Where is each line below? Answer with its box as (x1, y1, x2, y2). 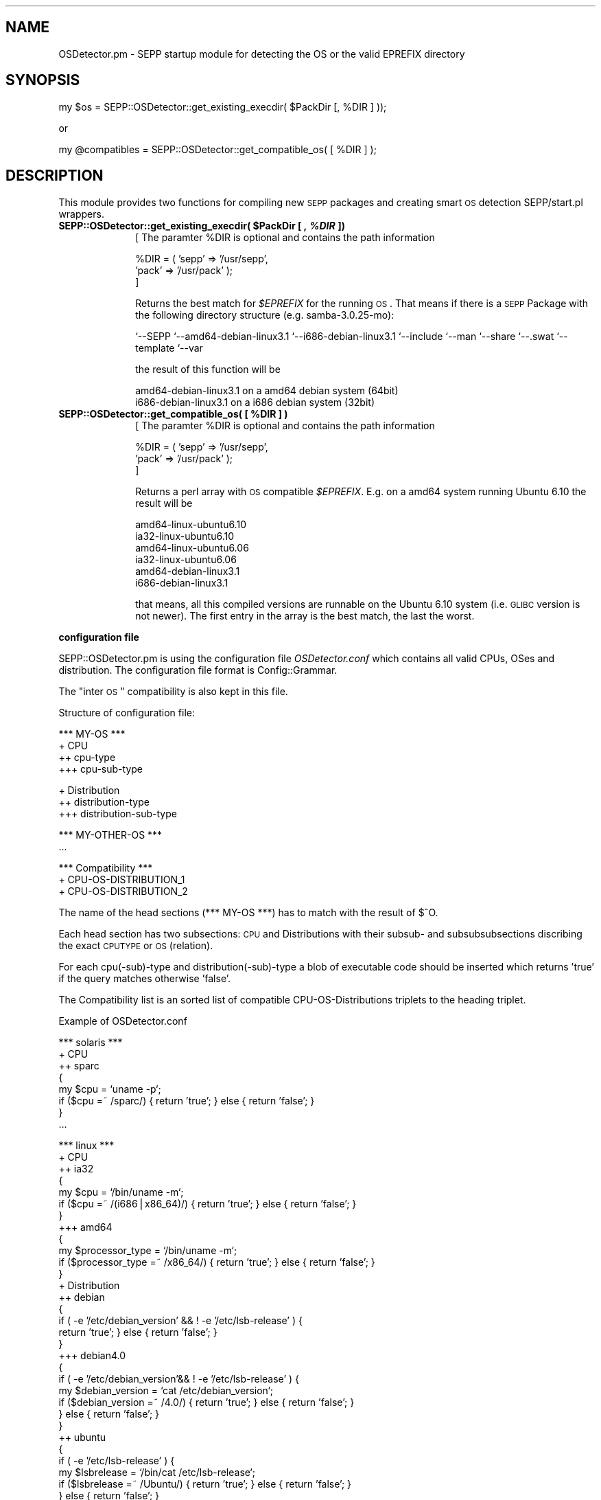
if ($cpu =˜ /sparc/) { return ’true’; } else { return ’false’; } (58, 1094, 315, 1106)
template (135, 341, 175, 354)
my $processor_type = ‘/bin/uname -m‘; (58, 1244, 237, 1256)
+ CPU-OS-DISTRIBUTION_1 (58, 873, 185, 885)
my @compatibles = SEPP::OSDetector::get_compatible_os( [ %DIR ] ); (58, 143, 377, 155)
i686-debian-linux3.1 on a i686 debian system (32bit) (135, 396, 375, 408)
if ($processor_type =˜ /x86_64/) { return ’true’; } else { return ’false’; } (58, 1255, 375, 1268)
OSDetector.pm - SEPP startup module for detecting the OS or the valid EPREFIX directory (58, 47, 465, 60)
